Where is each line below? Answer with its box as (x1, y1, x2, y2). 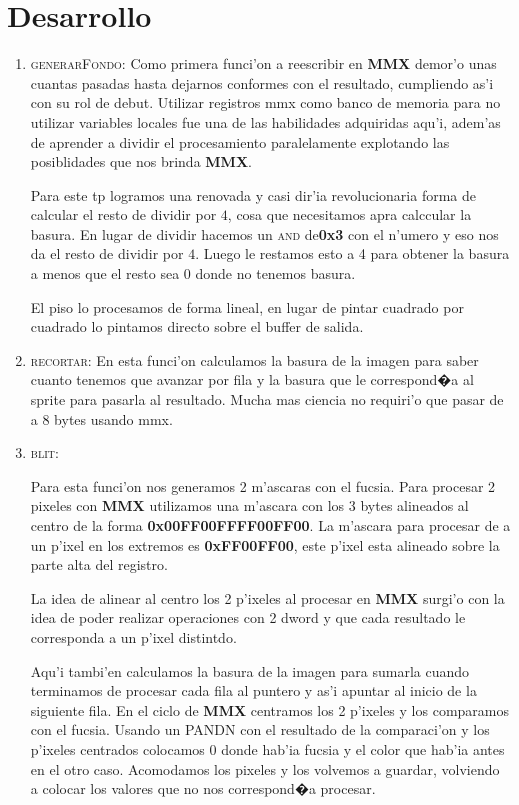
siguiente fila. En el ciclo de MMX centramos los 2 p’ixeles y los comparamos (30, 699, 509, 720)
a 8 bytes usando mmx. (30, 408, 173, 429)
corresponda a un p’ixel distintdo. (30, 626, 237, 647)
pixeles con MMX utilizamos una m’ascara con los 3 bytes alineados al (30, 495, 469, 516)
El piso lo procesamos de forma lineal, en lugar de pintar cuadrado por (30, 296, 464, 317)
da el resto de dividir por (30, 243, 184, 264)
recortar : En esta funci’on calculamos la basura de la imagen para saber (30, 349, 479, 370)
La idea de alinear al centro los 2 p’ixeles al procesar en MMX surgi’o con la (30, 587, 505, 608)
